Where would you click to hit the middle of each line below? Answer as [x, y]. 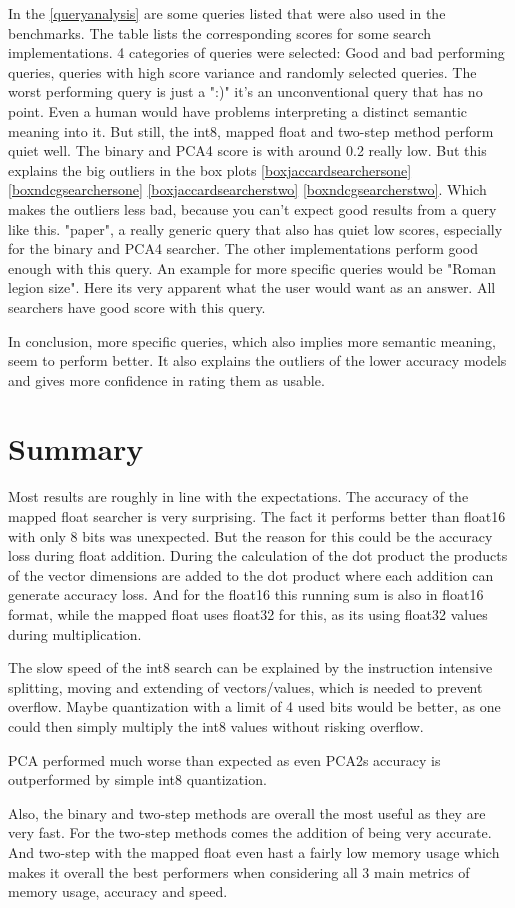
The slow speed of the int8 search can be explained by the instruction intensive [250, 667]
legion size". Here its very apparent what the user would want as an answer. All [252, 287]
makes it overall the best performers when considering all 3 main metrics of [239, 871]
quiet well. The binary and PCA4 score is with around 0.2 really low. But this [247, 150]
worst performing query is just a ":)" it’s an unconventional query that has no [245, 91]
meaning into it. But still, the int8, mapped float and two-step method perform [251, 130]
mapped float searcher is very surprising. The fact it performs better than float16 [257, 516]
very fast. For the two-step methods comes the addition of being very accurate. [250, 832]
